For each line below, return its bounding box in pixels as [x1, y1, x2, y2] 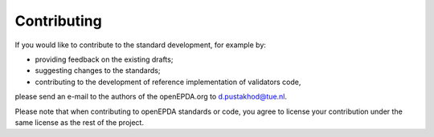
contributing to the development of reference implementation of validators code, [35, 77, 301, 87]
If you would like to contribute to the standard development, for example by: [14, 40, 267, 50]
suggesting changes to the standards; [35, 66, 161, 75]
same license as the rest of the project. [14, 117, 145, 127]
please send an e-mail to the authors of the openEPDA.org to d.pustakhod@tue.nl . [14, 92, 288, 102]
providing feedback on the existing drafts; [35, 54, 174, 64]
